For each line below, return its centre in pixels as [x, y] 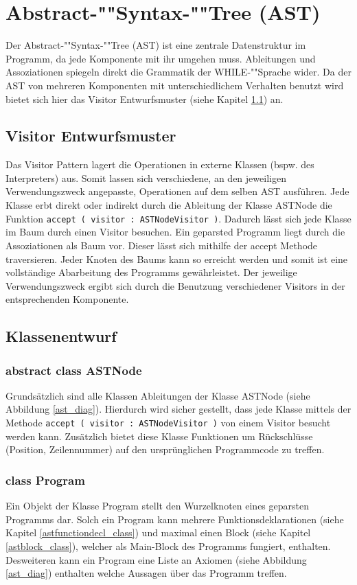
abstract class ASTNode [74, 370]
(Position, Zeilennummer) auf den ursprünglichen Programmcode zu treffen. [165, 449]
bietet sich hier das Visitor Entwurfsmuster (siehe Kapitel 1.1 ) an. [145, 99]
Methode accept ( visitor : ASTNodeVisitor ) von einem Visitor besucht [168, 423]
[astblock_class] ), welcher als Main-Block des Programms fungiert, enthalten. [168, 546]
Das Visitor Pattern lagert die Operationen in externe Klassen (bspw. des [160, 164]
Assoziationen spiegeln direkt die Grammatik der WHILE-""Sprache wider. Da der [178, 72]
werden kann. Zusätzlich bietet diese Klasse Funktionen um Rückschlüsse [159, 436]
